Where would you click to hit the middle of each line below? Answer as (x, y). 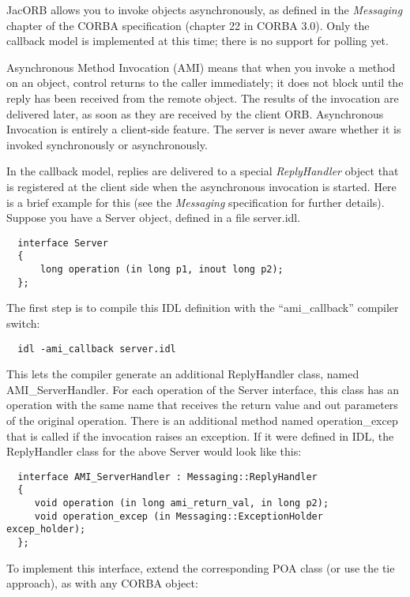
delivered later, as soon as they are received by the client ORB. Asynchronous (195, 113)
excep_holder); (46, 529)
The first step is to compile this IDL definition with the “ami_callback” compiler (203, 308)
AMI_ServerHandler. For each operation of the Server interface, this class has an (203, 389)
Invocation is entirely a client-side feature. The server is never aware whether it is (204, 129)
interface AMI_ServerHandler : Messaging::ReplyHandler (167, 477)
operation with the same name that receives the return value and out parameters (202, 405)
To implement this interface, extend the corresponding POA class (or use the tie (201, 567)
